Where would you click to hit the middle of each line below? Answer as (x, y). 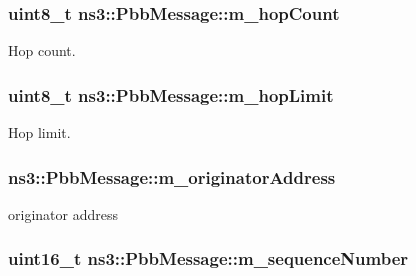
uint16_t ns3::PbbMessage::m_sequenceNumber (208, 258)
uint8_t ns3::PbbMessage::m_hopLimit (171, 94)
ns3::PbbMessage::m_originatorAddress (172, 176)
